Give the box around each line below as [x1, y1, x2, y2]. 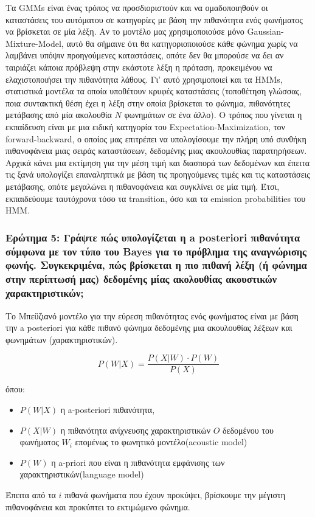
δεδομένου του [223, 423, 274, 436]
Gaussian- [247, 25, 284, 38]
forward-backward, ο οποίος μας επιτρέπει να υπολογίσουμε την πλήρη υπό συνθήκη [5, 132, 306, 145]
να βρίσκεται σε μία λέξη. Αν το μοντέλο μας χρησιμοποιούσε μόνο [5, 25, 244, 38]
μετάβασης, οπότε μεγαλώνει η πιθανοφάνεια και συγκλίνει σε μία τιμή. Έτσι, [5, 179, 280, 192]
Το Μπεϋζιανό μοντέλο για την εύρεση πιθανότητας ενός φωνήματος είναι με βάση [5, 309, 299, 322]
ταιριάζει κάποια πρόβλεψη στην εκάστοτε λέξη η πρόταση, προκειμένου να [5, 60, 272, 73]
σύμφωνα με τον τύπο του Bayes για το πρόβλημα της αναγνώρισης [5, 243, 307, 258]
